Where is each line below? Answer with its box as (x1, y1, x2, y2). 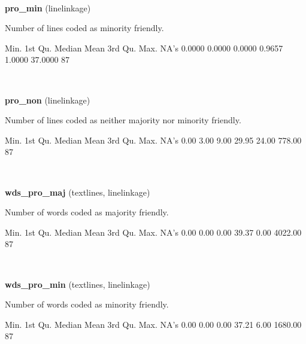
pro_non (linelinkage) (5, 93, 90, 106)
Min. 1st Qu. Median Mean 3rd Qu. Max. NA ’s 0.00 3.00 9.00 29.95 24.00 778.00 (5, 133, 302, 146)
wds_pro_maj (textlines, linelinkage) (5, 185, 150, 198)
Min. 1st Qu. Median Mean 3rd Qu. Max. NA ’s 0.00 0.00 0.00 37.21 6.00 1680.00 (5, 318, 302, 330)
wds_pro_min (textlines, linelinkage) (5, 278, 150, 290)
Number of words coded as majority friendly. (5, 206, 169, 218)
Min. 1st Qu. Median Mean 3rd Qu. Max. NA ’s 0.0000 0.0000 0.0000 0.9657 (5, 41, 283, 54)
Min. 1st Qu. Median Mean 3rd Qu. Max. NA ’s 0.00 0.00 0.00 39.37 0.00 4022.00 (5, 226, 302, 238)
